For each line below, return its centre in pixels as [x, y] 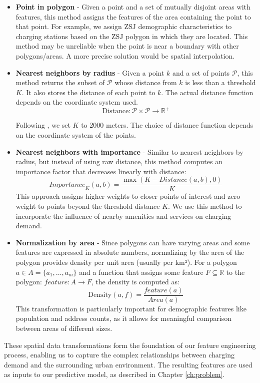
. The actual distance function [207, 92]
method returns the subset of [60, 82]
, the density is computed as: [135, 282]
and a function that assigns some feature [141, 272]
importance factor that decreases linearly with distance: [101, 171]
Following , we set [43, 125]
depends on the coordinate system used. [77, 102]
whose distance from [146, 82]
